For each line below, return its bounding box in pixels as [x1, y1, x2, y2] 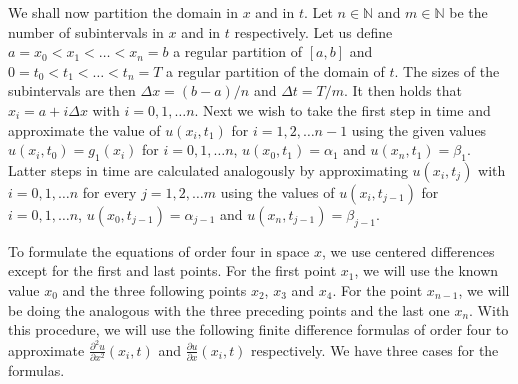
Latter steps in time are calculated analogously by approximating [8, 159, 408, 180]
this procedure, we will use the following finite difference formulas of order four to [8, 319, 509, 340]
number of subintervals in [8, 21, 164, 42]
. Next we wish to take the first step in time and [194, 99, 491, 120]
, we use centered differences [322, 240, 495, 261]
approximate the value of [8, 119, 161, 140]
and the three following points [62, 279, 247, 300]
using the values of [220, 181, 335, 202]
